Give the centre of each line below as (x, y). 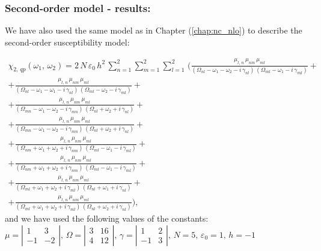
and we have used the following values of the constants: (107, 218)
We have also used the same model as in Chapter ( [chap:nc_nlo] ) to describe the (154, 30)
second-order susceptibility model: (67, 42)
